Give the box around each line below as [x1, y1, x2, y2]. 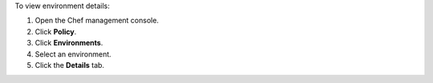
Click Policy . [34, 26, 77, 36]
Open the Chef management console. [34, 16, 160, 26]
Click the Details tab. [34, 60, 104, 69]
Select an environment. [34, 49, 111, 59]
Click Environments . [34, 38, 103, 48]
